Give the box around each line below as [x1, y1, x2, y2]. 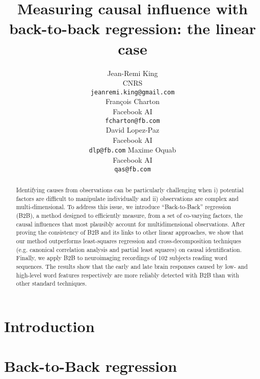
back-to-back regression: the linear [9, 18, 256, 39]
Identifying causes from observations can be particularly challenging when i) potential [16, 186, 244, 194]
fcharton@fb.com [105, 117, 160, 124]
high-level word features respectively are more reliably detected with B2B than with [16, 270, 239, 279]
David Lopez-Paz [106, 124, 160, 135]
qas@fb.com [114, 165, 151, 173]
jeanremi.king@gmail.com [90, 88, 175, 96]
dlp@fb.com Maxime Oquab [89, 144, 176, 155]
